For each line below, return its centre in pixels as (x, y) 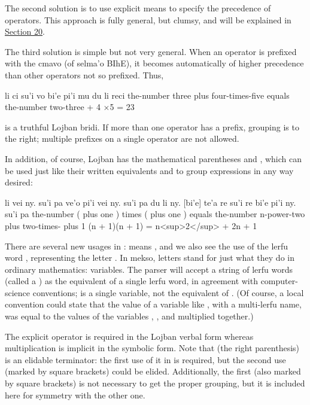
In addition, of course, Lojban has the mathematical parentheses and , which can (154, 158)
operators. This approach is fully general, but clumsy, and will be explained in (148, 19)
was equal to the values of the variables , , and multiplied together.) (129, 316)
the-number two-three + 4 (53, 107)
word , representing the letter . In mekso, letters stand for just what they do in (150, 258)
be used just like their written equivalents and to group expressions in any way (149, 170)
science (18, 292)
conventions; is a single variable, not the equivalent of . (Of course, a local (168, 292)
